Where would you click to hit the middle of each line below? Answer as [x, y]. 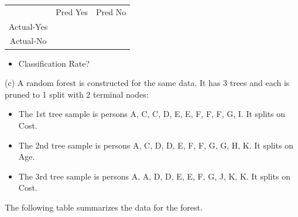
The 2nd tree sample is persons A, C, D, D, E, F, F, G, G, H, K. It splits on [156, 145]
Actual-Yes [28, 26]
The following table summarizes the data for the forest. [104, 207]
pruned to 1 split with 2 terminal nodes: [77, 94]
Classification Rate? [54, 63]
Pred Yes [72, 11]
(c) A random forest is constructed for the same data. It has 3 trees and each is [147, 83]
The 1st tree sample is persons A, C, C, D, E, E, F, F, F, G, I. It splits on [152, 114]
